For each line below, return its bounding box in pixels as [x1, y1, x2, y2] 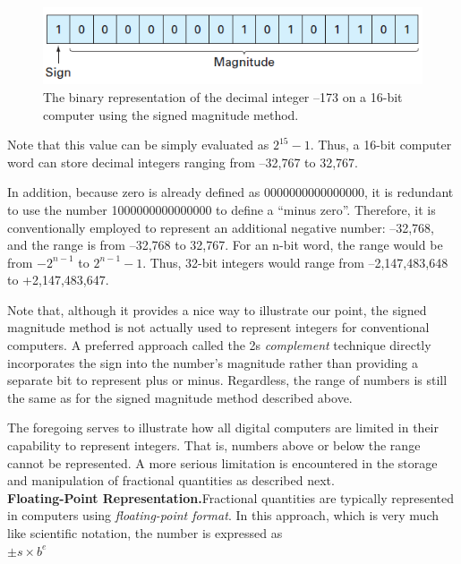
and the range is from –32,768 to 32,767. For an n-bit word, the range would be [7, 235, 443, 254]
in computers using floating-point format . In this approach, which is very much [7, 506, 440, 525]
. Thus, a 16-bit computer [310, 135, 452, 154]
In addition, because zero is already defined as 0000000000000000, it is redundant [7, 183, 454, 201]
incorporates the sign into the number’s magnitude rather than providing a [7, 353, 419, 372]
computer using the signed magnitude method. [43, 105, 299, 124]
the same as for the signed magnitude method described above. [7, 388, 353, 406]
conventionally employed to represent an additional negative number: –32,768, [7, 218, 434, 236]
